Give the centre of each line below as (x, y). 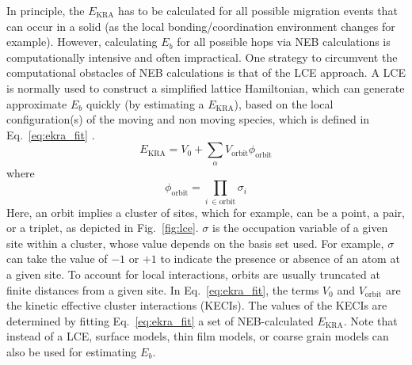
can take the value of (57, 259)
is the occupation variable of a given (300, 228)
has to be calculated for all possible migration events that (258, 10)
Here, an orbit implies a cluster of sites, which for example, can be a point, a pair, (206, 212)
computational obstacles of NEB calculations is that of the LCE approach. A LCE (206, 72)
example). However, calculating (82, 42)
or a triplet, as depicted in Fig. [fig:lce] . (103, 228)
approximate (37, 103)
